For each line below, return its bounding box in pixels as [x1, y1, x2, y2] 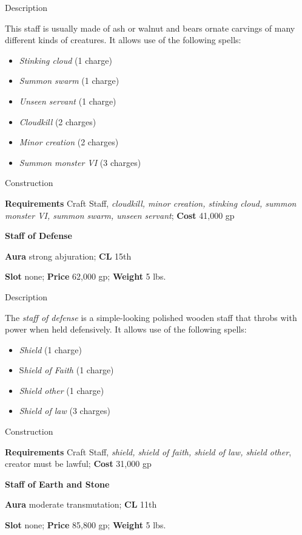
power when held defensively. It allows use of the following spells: [5, 323, 247, 336]
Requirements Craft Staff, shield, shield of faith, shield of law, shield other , [5, 445, 292, 458]
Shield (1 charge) [19, 343, 82, 356]
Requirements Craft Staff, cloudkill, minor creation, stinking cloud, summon [5, 196, 297, 209]
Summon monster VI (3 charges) [19, 156, 141, 168]
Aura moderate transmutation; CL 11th [5, 498, 157, 511]
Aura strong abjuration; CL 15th [5, 249, 132, 262]
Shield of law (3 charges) [19, 404, 110, 417]
